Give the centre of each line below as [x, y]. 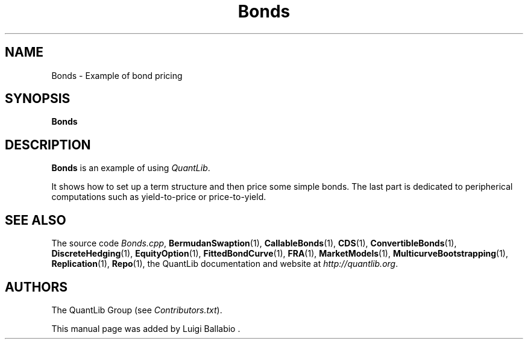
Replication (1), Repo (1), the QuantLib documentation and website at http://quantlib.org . [225, 264]
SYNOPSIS [38, 99]
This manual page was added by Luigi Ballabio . [146, 328]
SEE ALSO [36, 220]
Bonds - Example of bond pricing [117, 75]
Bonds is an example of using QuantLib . [131, 168]
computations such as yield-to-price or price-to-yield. [159, 197]
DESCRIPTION [48, 145]
